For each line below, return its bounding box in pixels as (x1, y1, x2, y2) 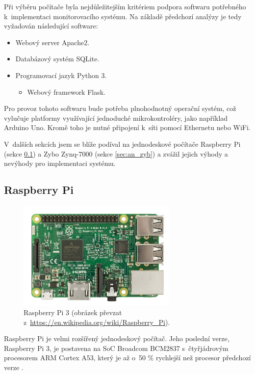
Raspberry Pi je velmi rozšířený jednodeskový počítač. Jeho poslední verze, (4, 333, 229, 344)
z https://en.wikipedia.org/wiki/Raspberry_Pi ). (24, 317, 170, 327)
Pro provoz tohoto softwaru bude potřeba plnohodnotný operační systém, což (4, 103, 236, 113)
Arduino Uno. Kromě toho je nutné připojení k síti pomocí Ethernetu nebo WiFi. (4, 122, 251, 133)
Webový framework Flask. (27, 86, 106, 97)
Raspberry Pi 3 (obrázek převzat (24, 307, 122, 317)
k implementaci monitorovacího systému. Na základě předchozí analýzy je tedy (4, 11, 242, 21)
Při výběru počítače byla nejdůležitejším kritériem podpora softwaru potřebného (4, 1, 246, 11)
